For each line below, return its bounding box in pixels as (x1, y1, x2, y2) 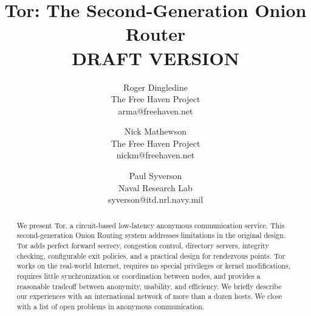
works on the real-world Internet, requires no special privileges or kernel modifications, (16, 261, 290, 271)
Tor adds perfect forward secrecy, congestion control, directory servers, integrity (16, 240, 269, 250)
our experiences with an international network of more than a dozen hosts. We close (16, 291, 282, 301)
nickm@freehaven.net (116, 149, 195, 161)
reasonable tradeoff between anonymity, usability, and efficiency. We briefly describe (16, 281, 282, 291)
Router (125, 21, 186, 46)
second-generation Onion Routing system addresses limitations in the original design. (16, 230, 286, 241)
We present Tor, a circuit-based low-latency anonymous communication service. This (16, 220, 285, 230)
